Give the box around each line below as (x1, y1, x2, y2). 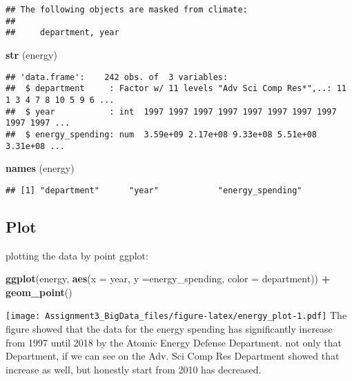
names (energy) (6, 161, 75, 175)
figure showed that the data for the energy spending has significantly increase (6, 322, 333, 336)
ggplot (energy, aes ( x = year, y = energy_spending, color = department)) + (6, 271, 331, 286)
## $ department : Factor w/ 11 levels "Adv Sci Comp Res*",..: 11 (6, 84, 346, 94)
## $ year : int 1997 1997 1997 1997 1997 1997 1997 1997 (6, 106, 337, 117)
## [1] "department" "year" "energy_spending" (6, 185, 302, 195)
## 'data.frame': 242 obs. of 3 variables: (6, 72, 228, 82)
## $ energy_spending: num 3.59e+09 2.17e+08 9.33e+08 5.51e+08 (6, 129, 317, 139)
